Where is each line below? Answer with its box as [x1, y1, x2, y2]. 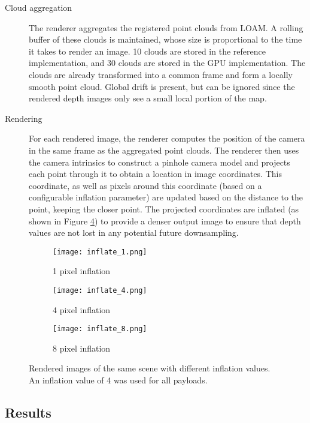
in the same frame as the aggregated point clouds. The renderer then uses [29, 143, 299, 156]
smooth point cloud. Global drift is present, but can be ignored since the [29, 80, 295, 92]
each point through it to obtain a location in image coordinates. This [29, 167, 282, 180]
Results [5, 403, 51, 422]
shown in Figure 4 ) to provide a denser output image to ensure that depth [29, 214, 301, 227]
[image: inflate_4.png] [53, 286, 147, 295]
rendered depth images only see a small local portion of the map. [29, 92, 267, 104]
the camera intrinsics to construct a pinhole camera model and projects [29, 155, 290, 168]
